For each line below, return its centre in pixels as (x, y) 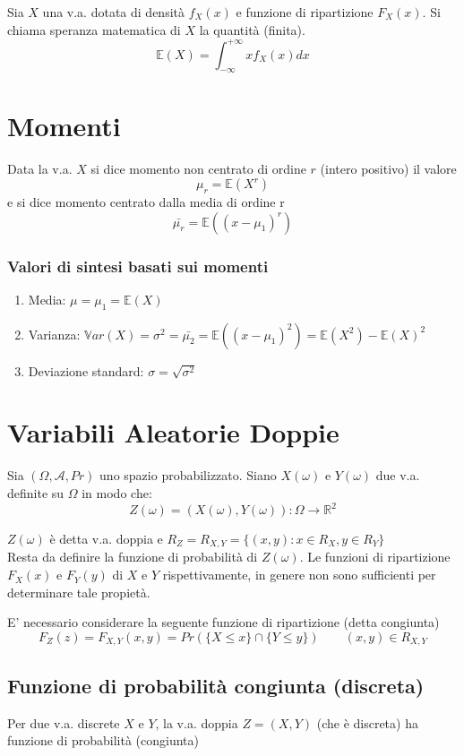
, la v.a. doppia (197, 722)
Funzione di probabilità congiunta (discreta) (216, 685)
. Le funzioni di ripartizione (375, 557)
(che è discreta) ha (367, 722)
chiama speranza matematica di (94, 29)
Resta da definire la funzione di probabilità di (133, 557)
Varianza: (54, 334)
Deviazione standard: (86, 370)
